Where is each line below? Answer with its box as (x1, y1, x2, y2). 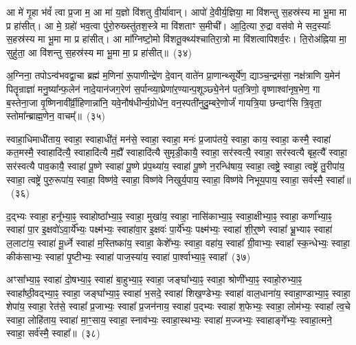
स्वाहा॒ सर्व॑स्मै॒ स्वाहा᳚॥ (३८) (6, 326, 100, 340)
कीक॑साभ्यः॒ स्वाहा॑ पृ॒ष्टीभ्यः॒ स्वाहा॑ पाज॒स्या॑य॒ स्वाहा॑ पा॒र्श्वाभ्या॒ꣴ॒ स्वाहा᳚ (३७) (6, 249, 251, 263)
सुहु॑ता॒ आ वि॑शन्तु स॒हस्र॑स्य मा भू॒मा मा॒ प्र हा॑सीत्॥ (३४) (6, 45, 192, 59)
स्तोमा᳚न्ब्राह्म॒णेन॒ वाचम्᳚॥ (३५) (6, 109, 105, 123)
